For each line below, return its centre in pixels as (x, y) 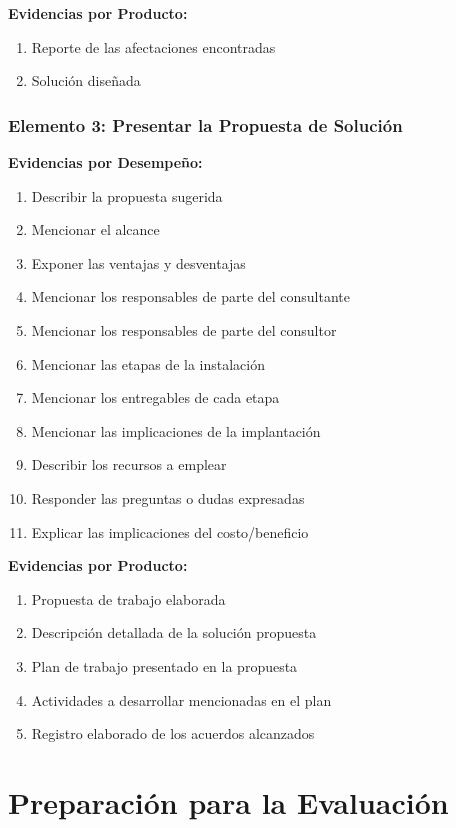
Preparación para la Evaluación (228, 801)
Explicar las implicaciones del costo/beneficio (170, 531)
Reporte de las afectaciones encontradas (153, 46)
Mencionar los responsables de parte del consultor (184, 329)
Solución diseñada (86, 80)
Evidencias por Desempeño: (105, 162)
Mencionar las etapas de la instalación (148, 363)
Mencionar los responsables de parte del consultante (191, 296)
